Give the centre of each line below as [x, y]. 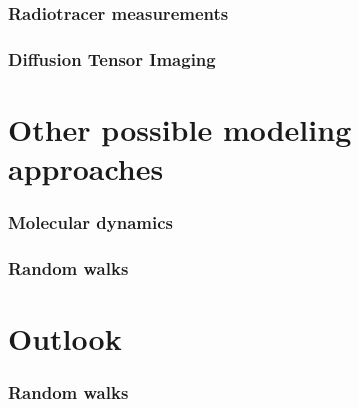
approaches [86, 168]
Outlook [65, 338]
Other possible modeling [180, 128]
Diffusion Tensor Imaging [112, 58]
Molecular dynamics [90, 222]
